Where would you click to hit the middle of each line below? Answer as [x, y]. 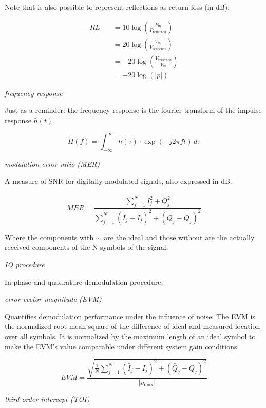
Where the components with [49, 237]
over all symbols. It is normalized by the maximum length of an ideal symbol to [130, 336]
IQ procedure [25, 265]
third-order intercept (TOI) [47, 399]
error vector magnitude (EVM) [53, 299]
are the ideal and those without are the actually [179, 237]
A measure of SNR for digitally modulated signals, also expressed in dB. [118, 181]
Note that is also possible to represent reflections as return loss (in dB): [117, 7]
